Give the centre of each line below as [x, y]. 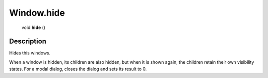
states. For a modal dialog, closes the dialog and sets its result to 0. [78, 69]
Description [28, 41]
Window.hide [37, 13]
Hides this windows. [30, 53]
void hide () [33, 27]
